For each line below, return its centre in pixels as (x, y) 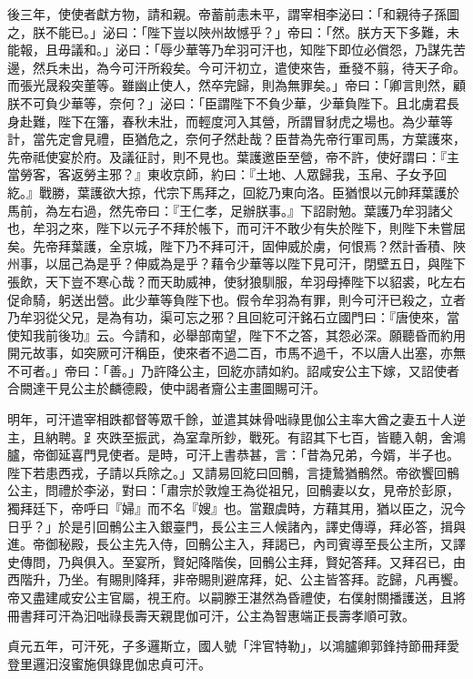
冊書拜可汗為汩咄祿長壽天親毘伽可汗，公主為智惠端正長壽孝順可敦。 (211, 615)
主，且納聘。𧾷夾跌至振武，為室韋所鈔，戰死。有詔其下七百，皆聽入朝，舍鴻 (236, 436)
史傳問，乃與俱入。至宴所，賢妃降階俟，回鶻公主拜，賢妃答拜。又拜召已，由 (236, 561)
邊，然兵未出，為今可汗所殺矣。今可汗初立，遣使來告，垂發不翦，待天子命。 (236, 67)
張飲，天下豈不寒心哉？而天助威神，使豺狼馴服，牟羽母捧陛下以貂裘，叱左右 (236, 281)
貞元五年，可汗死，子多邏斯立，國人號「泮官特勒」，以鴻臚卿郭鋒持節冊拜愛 (233, 646)
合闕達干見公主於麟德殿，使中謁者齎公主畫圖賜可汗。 (166, 388)
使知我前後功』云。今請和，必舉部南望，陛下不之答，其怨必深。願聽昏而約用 (236, 334)
